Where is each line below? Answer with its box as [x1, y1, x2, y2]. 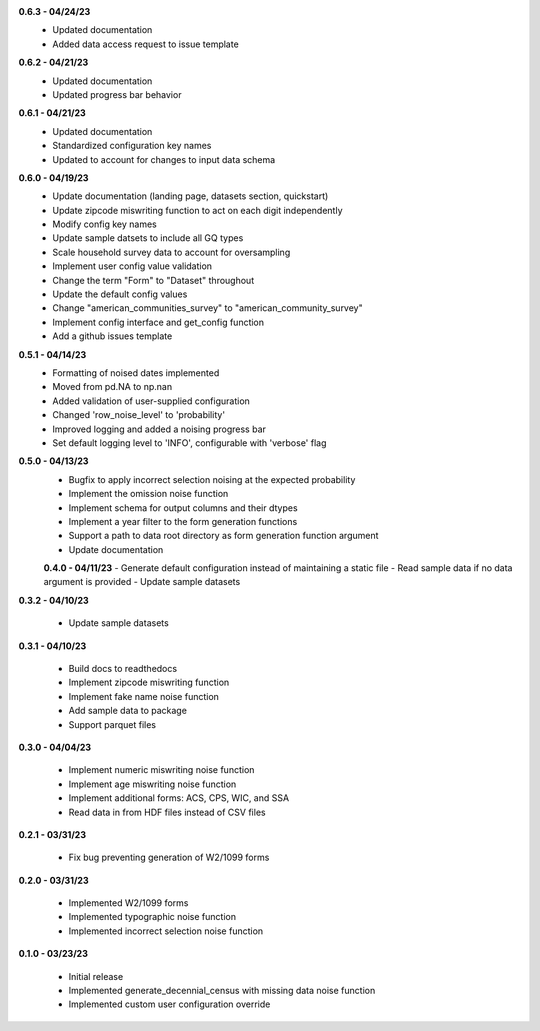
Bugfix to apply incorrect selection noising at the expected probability [68, 473, 356, 485]
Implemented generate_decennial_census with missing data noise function [68, 985, 376, 997]
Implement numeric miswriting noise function [68, 764, 255, 776]
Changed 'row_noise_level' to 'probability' [52, 409, 225, 421]
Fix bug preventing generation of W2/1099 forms [68, 851, 270, 864]
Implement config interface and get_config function [52, 316, 265, 328]
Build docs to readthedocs [68, 663, 178, 675]
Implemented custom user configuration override [68, 998, 271, 1010]
